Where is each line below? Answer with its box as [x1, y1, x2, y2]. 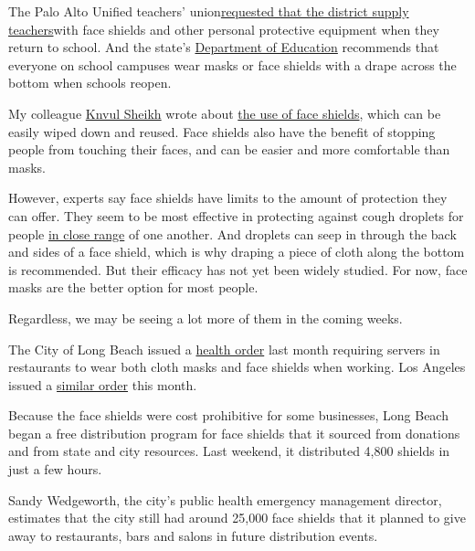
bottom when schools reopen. [8, 73, 172, 92]
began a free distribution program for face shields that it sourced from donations [8, 423, 460, 442]
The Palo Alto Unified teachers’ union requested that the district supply [8, 2, 409, 20]
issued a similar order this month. [8, 375, 197, 394]
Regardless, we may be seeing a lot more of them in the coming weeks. [8, 308, 403, 327]
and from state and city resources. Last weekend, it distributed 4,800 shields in [8, 441, 450, 461]
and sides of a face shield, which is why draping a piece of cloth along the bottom [8, 242, 465, 261]
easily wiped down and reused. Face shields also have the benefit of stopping [8, 122, 436, 141]
